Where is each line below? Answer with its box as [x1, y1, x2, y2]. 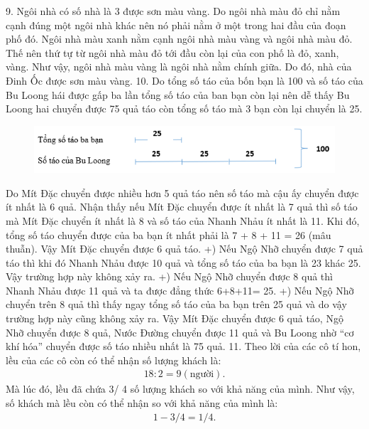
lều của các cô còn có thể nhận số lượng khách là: [6, 352, 221, 367]
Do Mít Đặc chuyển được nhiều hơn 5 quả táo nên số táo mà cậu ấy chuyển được [6, 185, 359, 200]
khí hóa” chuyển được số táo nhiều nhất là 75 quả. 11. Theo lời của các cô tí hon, [6, 339, 361, 354]
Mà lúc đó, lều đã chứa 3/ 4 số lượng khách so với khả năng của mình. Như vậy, [6, 381, 355, 396]
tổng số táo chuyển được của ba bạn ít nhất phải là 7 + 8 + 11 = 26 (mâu [6, 227, 331, 242]
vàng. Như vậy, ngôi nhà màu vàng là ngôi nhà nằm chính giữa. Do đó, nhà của [6, 59, 352, 74]
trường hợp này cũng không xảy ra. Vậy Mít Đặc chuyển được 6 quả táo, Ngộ [6, 311, 343, 326]
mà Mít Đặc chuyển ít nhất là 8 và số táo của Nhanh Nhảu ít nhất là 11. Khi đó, [6, 213, 360, 228]
